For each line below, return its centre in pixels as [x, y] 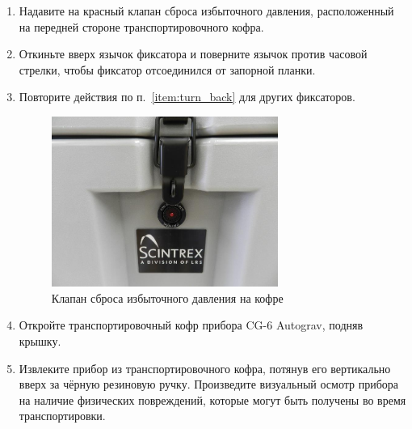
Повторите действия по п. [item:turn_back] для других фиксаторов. [187, 97]
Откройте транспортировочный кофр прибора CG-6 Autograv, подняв [191, 325]
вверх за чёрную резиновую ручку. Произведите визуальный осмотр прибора [208, 384]
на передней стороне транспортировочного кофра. [141, 26]
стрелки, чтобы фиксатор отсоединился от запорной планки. [167, 69]
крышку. [40, 340]
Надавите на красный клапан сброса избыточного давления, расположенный [206, 11]
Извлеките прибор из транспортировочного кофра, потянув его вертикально [205, 368]
